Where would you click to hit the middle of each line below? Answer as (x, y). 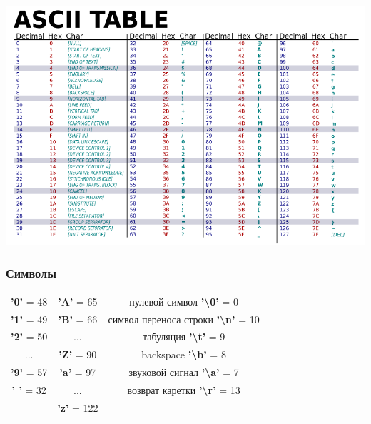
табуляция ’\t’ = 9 (184, 337)
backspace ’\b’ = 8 (184, 354)
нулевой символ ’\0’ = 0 (184, 301)
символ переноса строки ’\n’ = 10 (184, 319)
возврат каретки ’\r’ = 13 (184, 390)
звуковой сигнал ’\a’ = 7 (184, 372)
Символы (31, 272)
